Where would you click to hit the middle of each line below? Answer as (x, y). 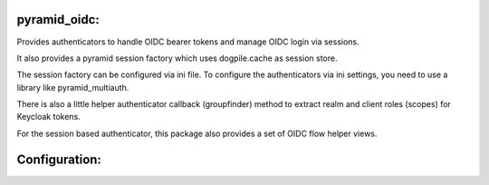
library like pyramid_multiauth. (73, 87)
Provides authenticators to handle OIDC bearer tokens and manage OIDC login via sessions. (188, 42)
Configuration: (59, 159)
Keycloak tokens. (48, 117)
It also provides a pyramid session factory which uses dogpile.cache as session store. (177, 58)
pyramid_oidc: (58, 19)
